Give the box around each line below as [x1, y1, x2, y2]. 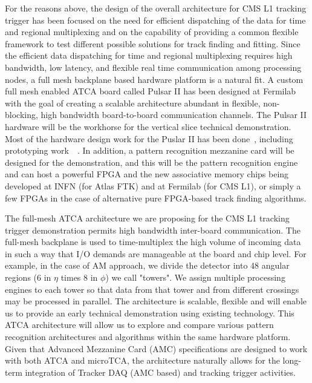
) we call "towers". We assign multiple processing [105, 271, 285, 284]
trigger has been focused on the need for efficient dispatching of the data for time [5, 13, 306, 26]
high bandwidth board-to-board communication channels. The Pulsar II [41, 108, 307, 121]
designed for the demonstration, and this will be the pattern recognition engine [5, 155, 298, 168]
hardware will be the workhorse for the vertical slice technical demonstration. [5, 120, 291, 133]
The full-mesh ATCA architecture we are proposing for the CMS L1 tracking [5, 212, 290, 224]
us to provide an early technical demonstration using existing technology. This [5, 306, 294, 319]
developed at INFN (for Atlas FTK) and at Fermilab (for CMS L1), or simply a [5, 179, 301, 192]
